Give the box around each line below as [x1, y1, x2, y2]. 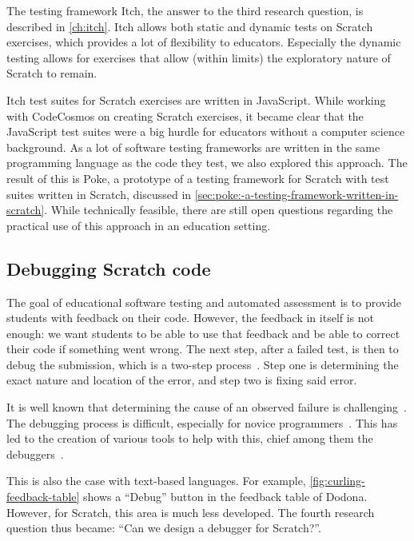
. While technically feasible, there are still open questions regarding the [44, 201, 393, 218]
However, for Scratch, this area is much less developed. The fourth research [6, 503, 375, 520]
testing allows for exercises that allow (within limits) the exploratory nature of [6, 49, 391, 66]
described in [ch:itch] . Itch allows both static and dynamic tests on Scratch [6, 18, 373, 34]
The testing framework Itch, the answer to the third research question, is [6, 2, 364, 18]
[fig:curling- [309, 472, 365, 489]
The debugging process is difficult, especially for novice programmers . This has [6, 414, 398, 431]
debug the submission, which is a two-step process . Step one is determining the [6, 356, 399, 372]
